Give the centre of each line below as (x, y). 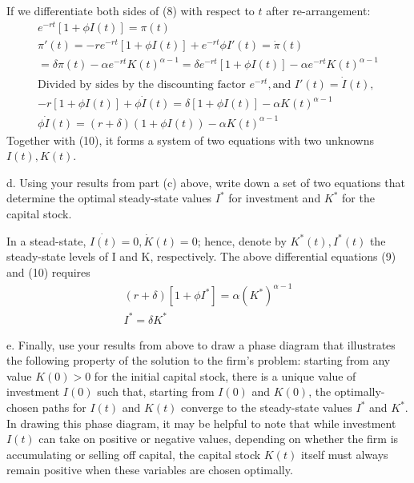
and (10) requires (48, 272)
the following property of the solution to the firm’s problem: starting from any (199, 360)
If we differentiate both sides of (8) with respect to (131, 10)
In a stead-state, (46, 240)
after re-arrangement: (318, 10)
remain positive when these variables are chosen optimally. (150, 470)
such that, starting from (156, 391)
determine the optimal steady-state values (109, 198)
